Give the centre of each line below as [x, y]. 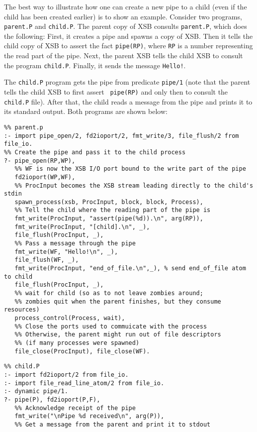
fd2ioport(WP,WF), [45, 177]
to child [18, 276]
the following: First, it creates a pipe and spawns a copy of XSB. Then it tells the [128, 36]
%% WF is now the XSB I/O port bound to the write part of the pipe [130, 169]
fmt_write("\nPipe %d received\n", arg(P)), [89, 416]
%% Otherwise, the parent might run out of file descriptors [118, 335]
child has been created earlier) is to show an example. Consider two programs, [123, 16]
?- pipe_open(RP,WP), [40, 161]
